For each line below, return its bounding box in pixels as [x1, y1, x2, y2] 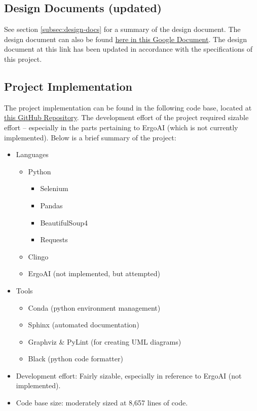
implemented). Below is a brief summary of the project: [4, 132, 176, 142]
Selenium [40, 183, 68, 194]
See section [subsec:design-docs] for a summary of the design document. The [4, 24, 241, 34]
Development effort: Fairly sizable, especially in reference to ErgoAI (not [16, 370, 242, 381]
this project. [4, 53, 42, 64]
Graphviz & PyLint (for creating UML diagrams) [28, 336, 181, 347]
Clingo [28, 251, 49, 261]
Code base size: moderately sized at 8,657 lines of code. [16, 397, 188, 408]
